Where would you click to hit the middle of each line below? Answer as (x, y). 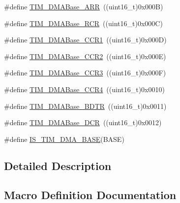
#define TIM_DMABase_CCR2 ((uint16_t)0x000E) (85, 56)
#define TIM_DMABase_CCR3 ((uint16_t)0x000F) (85, 73)
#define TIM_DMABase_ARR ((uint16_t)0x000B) (84, 6)
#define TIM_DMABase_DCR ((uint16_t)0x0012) (83, 122)
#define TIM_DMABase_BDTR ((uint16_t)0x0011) (85, 106)
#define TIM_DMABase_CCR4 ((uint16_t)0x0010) (84, 89)
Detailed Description (58, 165)
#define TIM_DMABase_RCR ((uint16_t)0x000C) (83, 23)
